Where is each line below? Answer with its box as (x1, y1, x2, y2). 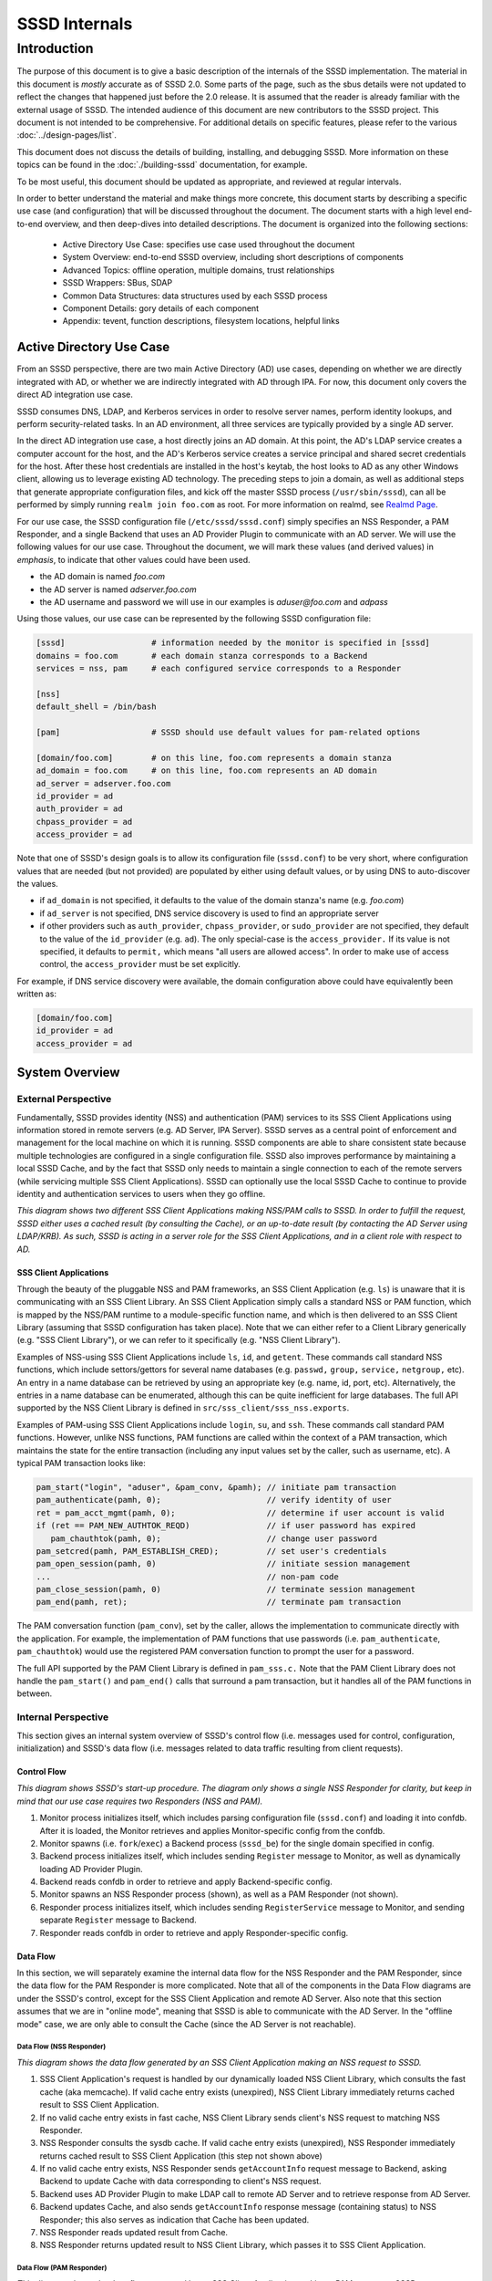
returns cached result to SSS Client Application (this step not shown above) (39, 2150, 323, 2161)
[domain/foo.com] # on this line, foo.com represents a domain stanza (36, 753, 392, 763)
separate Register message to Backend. (39, 1914, 198, 1925)
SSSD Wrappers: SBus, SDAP (62, 277, 173, 288)
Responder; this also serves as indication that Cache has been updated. (39, 2213, 310, 2225)
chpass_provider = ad (36, 817, 133, 827)
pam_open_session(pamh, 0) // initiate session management (36, 1558, 412, 1569)
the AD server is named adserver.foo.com (39, 584, 197, 595)
